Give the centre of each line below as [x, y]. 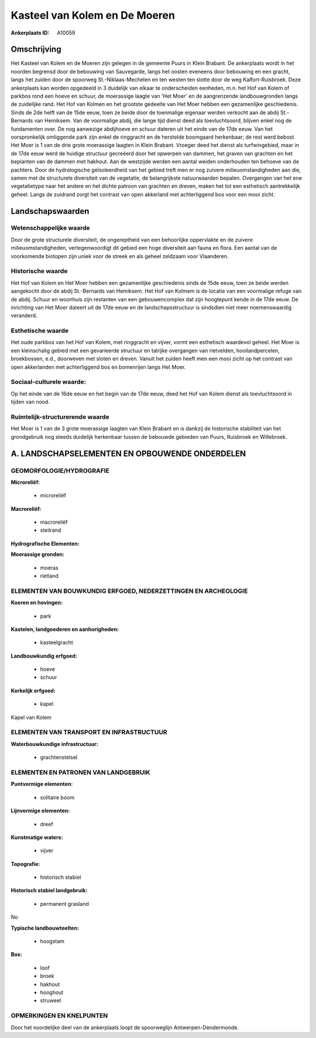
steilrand [51, 530]
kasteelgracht [56, 642]
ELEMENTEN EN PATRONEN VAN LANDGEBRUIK [80, 772]
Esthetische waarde [40, 331]
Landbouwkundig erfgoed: [44, 656]
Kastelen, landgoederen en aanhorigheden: [65, 629]
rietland [49, 576]
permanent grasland [64, 903]
